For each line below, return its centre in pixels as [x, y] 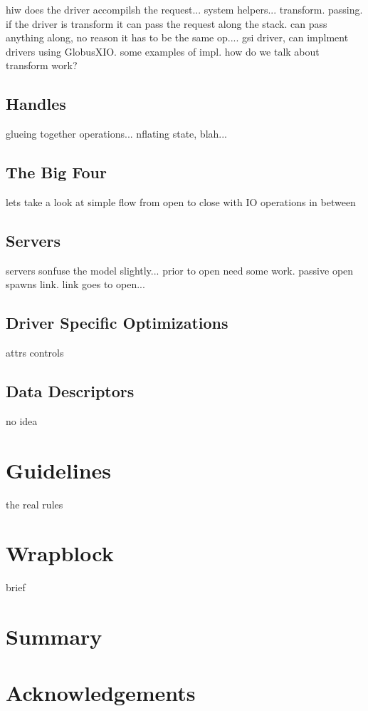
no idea [22, 420]
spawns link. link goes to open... [75, 284]
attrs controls [35, 353]
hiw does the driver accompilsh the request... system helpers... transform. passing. [184, 9]
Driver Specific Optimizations [117, 323]
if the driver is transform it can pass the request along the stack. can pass [167, 23]
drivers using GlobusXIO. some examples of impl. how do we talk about [163, 51]
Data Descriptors [70, 391]
